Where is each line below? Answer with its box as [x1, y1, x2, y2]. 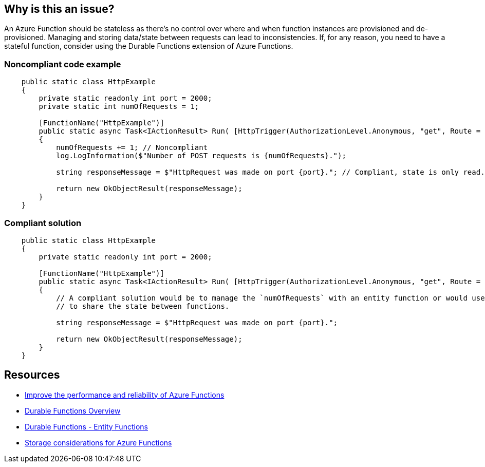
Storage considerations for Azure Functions [25, 438, 172, 447]
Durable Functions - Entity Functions [25, 422, 148, 431]
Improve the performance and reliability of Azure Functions [25, 390, 225, 399]
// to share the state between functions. [56, 302, 230, 310]
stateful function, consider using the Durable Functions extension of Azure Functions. [4, 42, 293, 51]
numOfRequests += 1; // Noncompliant [56, 143, 208, 152]
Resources [4, 368, 60, 382]
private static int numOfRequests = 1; [39, 102, 199, 111]
